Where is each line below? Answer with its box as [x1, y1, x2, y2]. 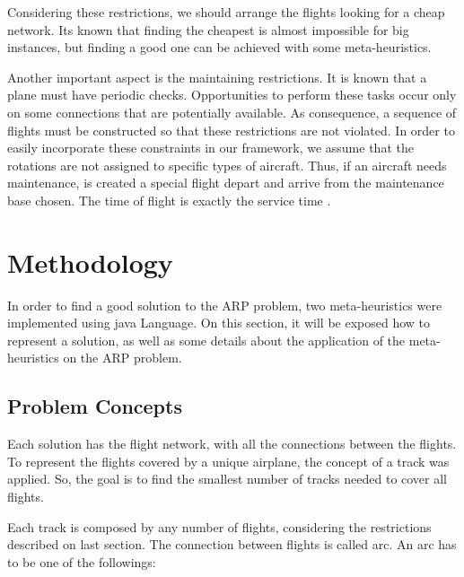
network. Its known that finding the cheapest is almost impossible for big [7, 20, 409, 39]
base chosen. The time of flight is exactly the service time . [7, 190, 331, 209]
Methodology [7, 243, 173, 280]
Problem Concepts [7, 392, 182, 420]
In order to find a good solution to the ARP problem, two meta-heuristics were [7, 295, 442, 314]
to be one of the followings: [7, 552, 156, 571]
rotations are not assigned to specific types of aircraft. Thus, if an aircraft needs [7, 155, 447, 174]
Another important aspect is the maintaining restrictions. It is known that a [7, 67, 427, 86]
